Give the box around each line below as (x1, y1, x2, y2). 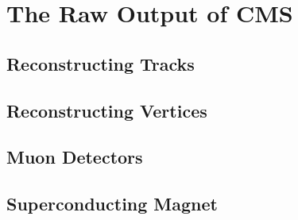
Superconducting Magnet (6, 191, 218, 216)
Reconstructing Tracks (6, 51, 195, 75)
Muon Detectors (6, 145, 143, 169)
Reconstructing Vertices (6, 98, 207, 122)
